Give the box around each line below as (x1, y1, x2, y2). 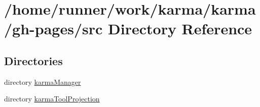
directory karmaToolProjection (4, 93, 100, 104)
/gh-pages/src (4, 18, 103, 39)
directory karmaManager (4, 76, 81, 87)
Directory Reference (108, 18, 252, 39)
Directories (4, 52, 63, 68)
